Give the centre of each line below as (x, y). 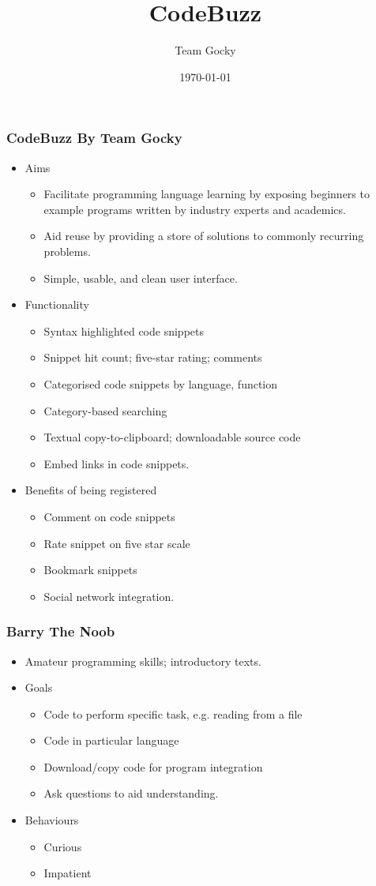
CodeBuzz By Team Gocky (94, 138)
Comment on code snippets (109, 516)
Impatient (68, 873)
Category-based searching (105, 410)
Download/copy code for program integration (153, 766)
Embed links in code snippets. (117, 463)
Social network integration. (109, 596)
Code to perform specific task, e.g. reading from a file (173, 713)
